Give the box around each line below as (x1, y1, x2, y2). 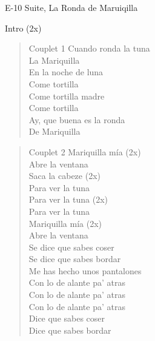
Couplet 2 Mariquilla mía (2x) (28, 145, 141, 158)
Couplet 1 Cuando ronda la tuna (28, 42, 150, 55)
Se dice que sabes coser (28, 240, 114, 253)
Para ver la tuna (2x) (28, 193, 108, 206)
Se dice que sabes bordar (28, 252, 121, 265)
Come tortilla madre (28, 89, 105, 102)
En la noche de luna (28, 66, 104, 78)
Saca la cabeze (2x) (28, 169, 101, 182)
